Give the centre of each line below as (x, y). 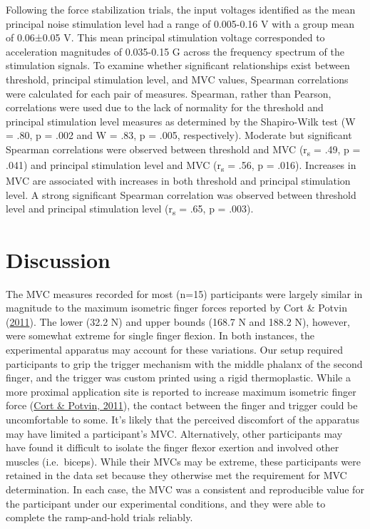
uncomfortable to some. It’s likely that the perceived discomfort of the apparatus (183, 419)
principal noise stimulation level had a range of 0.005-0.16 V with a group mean (180, 23)
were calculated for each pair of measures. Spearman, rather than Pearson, (169, 93)
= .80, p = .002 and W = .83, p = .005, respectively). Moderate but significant (179, 135)
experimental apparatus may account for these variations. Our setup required (175, 349)
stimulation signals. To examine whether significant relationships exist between (178, 65)
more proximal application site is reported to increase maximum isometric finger (181, 391)
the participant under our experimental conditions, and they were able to (166, 503)
